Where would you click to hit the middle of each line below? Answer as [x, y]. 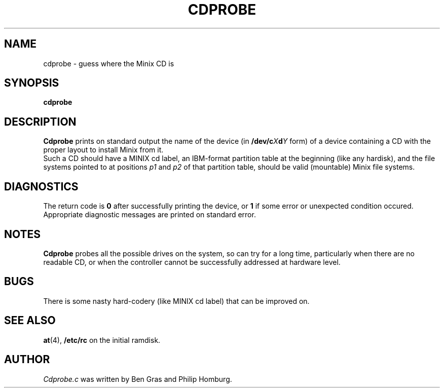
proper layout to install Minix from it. [103, 150]
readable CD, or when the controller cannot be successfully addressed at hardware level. [192, 262]
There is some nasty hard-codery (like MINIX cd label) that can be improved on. [176, 301]
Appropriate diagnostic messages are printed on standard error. [150, 215]
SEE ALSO [30, 321]
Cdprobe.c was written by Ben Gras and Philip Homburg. [138, 379]
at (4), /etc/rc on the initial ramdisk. [102, 340]
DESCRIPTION [40, 122]
